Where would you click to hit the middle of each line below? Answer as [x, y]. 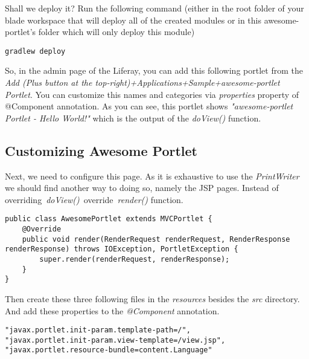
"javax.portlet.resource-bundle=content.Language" [109, 350]
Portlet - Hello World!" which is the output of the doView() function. [133, 118]
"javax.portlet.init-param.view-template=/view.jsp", [115, 340]
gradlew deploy [35, 51]
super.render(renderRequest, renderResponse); [135, 260]
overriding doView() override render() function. [94, 199]
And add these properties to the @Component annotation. [112, 310]
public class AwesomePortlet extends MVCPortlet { [109, 219]
